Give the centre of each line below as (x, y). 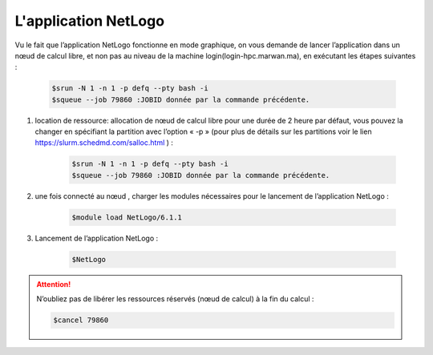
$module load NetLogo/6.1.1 (127, 217)
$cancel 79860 (81, 320)
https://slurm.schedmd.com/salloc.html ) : (104, 143)
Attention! (54, 284)
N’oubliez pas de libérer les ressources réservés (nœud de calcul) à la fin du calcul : (175, 299)
